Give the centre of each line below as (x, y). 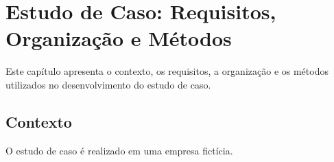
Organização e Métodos (119, 38)
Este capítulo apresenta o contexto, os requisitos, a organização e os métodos (167, 71)
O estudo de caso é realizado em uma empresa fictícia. (119, 150)
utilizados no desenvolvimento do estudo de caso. (108, 84)
